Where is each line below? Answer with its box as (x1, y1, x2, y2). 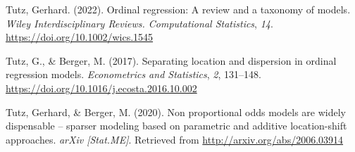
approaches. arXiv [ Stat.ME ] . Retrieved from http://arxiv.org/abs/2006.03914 (6, 132, 344, 146)
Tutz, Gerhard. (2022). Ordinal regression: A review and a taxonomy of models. (6, 2, 351, 16)
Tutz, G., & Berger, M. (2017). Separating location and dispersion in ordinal (6, 53, 337, 68)
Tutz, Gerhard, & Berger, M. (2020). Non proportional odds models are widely (6, 104, 346, 119)
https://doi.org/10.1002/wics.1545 (6, 30, 154, 44)
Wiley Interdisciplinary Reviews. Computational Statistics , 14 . (6, 15, 273, 30)
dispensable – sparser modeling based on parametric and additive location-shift (6, 118, 347, 133)
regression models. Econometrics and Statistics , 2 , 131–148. (6, 67, 261, 82)
